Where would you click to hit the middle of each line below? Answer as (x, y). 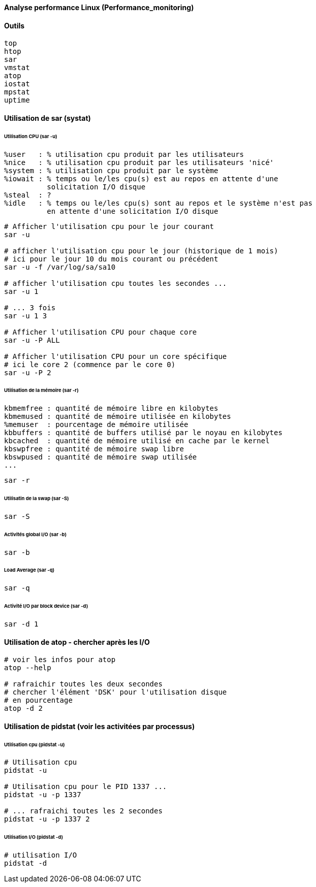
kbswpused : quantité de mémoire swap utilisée (101, 457)
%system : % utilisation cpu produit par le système (111, 170)
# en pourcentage (38, 700)
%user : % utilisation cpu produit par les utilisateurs (124, 154)
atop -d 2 (23, 709)
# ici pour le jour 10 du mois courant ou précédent (111, 259)
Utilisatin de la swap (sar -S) (37, 499)
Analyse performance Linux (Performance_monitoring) (99, 7)
